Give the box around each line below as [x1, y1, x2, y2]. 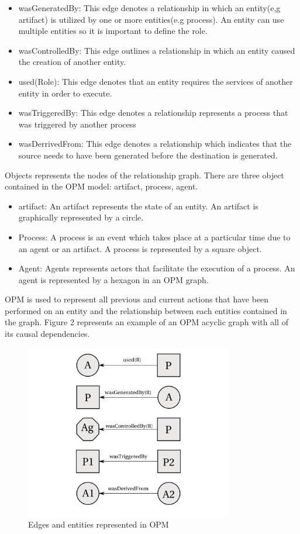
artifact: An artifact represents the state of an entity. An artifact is [18, 199, 258, 212]
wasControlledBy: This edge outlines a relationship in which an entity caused [18, 44, 295, 56]
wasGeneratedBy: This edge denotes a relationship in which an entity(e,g [18, 2, 281, 13]
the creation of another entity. [18, 56, 126, 68]
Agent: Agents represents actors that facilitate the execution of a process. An [18, 262, 295, 274]
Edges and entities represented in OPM [28, 518, 169, 530]
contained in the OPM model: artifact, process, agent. [5, 180, 198, 192]
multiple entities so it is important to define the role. [18, 25, 208, 37]
